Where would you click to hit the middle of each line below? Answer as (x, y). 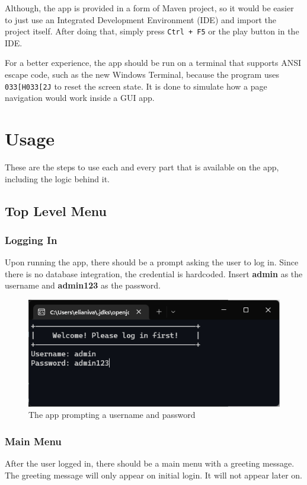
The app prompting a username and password (112, 415)
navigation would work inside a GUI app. (80, 98)
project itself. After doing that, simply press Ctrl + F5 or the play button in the (152, 31)
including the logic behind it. (57, 178)
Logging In (31, 240)
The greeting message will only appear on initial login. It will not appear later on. (153, 475)
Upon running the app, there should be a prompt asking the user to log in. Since (152, 262)
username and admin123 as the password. (83, 285)
